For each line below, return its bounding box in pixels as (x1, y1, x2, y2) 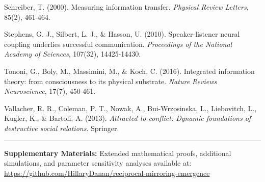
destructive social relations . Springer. (4, 122, 119, 133)
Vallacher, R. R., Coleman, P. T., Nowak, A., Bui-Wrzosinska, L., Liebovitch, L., (4, 102, 257, 113)
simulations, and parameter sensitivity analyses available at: (4, 158, 192, 168)
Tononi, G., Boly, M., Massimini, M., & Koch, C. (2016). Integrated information (4, 65, 255, 76)
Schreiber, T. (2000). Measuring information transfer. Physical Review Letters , (4, 2, 249, 12)
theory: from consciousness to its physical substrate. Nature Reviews (4, 75, 217, 86)
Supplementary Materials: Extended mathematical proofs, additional (4, 147, 231, 158)
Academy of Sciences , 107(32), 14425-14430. (4, 48, 141, 59)
